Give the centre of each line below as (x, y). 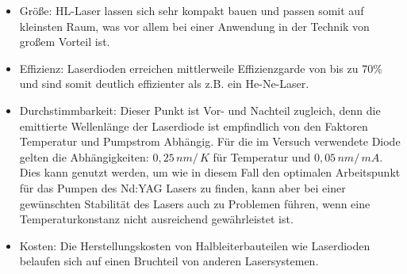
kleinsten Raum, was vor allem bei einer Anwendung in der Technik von (194, 26)
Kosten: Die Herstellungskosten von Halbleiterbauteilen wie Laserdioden (195, 245)
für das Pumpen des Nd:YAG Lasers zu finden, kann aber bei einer (182, 187)
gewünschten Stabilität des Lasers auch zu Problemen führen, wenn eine (195, 203)
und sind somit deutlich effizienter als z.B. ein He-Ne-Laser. (164, 84)
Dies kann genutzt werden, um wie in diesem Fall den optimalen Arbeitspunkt (210, 172)
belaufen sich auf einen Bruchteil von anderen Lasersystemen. (169, 261)
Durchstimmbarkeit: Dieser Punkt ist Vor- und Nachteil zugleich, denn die (200, 110)
